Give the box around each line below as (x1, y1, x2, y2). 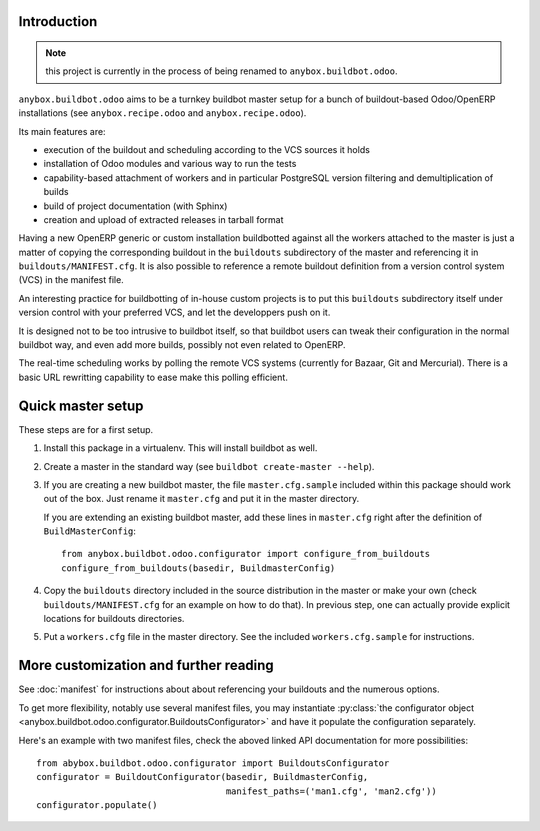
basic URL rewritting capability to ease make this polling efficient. (18, 371, 289, 383)
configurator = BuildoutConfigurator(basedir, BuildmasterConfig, (36, 771, 369, 783)
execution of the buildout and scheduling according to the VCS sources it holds (43, 143, 370, 155)
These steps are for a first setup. (18, 423, 154, 435)
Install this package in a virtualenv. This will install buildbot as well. (43, 442, 318, 454)
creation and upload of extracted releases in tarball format (43, 213, 284, 225)
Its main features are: (18, 125, 106, 137)
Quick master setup (18, 397, 144, 414)
